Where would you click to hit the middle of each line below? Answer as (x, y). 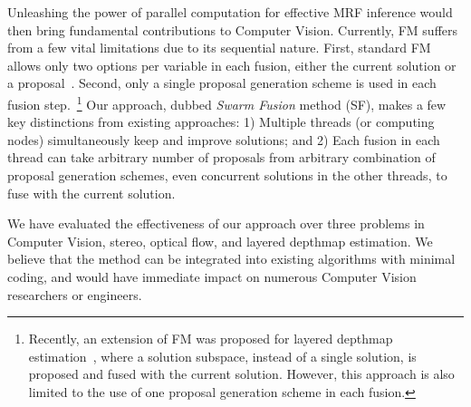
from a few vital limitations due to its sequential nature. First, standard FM (219, 48)
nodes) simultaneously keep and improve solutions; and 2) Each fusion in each (224, 139)
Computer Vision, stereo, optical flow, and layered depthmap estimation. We (220, 241)
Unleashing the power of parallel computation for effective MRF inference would (230, 12)
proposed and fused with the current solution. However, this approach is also (241, 374)
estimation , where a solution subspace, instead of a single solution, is (222, 356)
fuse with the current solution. (91, 193)
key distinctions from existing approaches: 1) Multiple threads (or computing (221, 122)
